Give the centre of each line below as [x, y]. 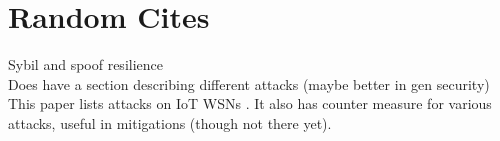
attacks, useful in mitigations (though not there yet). [170, 122]
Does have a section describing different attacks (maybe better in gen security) [249, 83]
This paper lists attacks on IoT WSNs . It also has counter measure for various [250, 103]
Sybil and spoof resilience [85, 64]
